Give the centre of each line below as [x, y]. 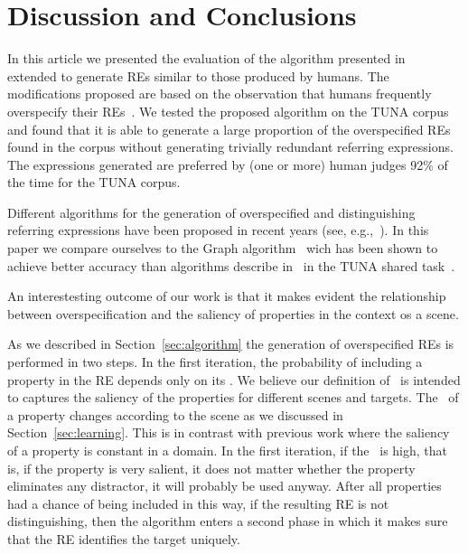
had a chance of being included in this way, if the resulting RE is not [198, 503]
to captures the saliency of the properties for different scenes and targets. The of [233, 397]
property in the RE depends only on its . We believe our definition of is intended [234, 379]
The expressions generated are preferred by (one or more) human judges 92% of [228, 164]
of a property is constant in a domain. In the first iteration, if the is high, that [228, 450]
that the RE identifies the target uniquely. [124, 538]
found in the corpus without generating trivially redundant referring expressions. [230, 147]
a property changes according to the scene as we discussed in [175, 414]
